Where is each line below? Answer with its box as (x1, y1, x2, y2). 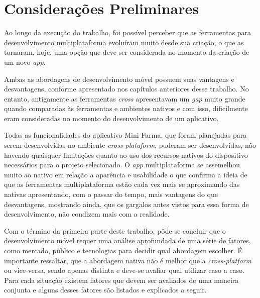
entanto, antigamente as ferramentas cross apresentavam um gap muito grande (4, 93, 245, 104)
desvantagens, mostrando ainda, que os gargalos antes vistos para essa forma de (4, 198, 249, 209)
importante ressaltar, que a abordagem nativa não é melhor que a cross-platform (4, 255, 251, 265)
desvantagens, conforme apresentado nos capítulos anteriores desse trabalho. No (4, 83, 249, 94)
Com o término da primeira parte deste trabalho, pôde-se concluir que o (4, 225, 226, 236)
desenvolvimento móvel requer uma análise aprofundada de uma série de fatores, (4, 235, 251, 246)
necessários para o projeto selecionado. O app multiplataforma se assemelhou (4, 159, 240, 170)
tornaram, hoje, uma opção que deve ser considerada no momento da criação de (4, 47, 249, 57)
